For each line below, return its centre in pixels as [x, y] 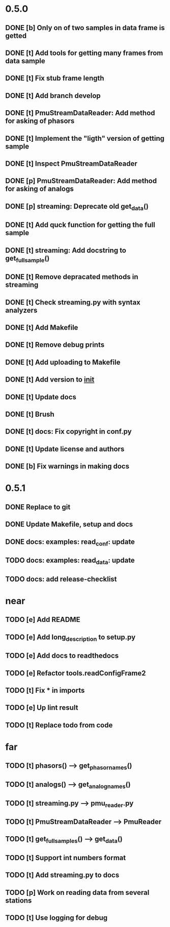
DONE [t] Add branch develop [53, 96]
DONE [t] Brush [30, 414]
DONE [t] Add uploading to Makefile [63, 362]
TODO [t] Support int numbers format [66, 858]
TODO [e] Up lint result [42, 708]
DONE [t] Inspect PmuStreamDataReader [71, 164]
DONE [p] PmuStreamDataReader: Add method [81, 181]
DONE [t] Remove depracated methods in [72, 277]
